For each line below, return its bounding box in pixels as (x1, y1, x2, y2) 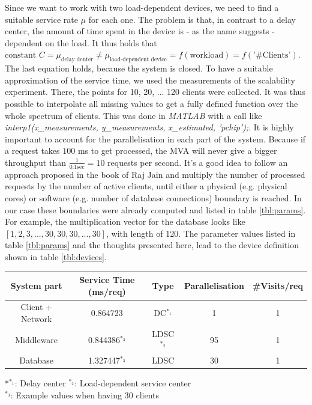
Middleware (15, 333, 58, 346)
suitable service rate (5, 13, 78, 25)
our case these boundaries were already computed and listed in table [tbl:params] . (5, 203, 306, 216)
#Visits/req (252, 279, 303, 291)
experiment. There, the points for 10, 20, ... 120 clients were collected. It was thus (5, 85, 305, 98)
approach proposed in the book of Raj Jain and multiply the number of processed (5, 168, 305, 180)
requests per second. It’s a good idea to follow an (107, 156, 288, 168)
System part (10, 279, 62, 291)
